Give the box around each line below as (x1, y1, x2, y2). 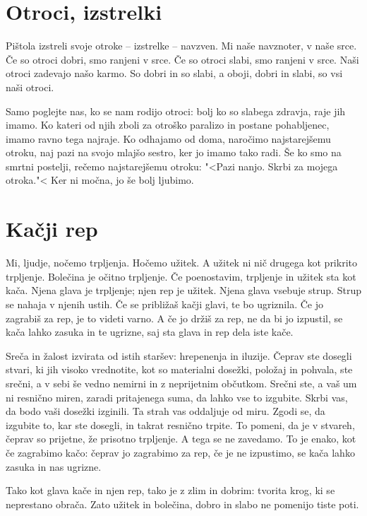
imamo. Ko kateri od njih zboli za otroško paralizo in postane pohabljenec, (6, 117, 330, 132)
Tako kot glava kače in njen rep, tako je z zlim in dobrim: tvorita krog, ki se (6, 483, 335, 498)
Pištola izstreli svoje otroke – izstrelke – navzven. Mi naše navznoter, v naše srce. (6, 38, 357, 53)
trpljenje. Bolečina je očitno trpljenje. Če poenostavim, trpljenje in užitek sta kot (6, 269, 356, 283)
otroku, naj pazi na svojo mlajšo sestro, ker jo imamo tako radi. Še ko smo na (6, 145, 342, 160)
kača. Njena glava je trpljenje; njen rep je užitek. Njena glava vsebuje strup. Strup (6, 283, 361, 298)
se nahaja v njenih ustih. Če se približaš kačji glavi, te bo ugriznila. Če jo (6, 296, 323, 311)
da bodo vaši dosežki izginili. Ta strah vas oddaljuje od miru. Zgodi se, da (6, 404, 325, 418)
